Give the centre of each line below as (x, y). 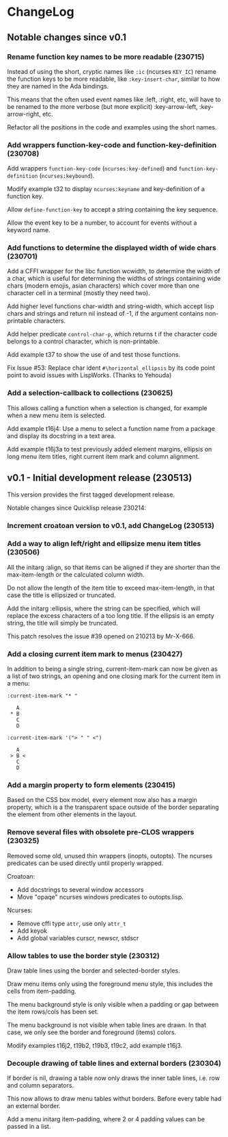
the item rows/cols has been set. (53, 1012)
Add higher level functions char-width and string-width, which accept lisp (111, 306)
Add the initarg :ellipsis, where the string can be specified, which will (104, 608)
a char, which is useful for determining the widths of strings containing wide (114, 279)
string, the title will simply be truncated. (62, 623)
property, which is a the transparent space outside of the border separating (113, 807)
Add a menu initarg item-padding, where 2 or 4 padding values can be (106, 1119)
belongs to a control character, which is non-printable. (84, 341)
